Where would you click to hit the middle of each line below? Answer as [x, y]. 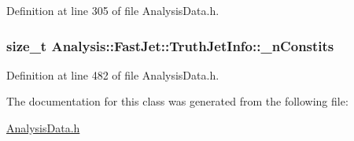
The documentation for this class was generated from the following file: [177, 101]
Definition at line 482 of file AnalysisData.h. [113, 74]
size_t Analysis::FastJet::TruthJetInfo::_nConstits [170, 45]
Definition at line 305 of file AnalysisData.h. [113, 10]
